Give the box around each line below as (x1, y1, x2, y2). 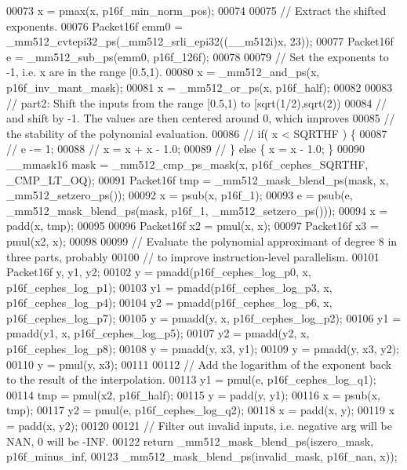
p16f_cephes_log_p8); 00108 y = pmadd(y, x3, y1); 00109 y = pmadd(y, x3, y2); (6, 341, 400, 357)
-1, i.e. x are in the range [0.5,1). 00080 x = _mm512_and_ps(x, (6, 64, 320, 80)
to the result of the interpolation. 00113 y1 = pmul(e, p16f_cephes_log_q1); (6, 371, 376, 388)
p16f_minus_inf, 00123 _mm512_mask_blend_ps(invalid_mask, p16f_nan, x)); (6, 448, 398, 465)
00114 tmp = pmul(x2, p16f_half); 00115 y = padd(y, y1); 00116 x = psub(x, (6, 386, 380, 403)
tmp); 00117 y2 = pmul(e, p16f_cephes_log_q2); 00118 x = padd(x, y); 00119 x (6, 402, 395, 418)
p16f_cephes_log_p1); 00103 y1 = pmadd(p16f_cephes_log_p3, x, (6, 279, 333, 295)
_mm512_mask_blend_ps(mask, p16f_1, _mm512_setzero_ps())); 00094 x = (6, 202, 388, 218)
